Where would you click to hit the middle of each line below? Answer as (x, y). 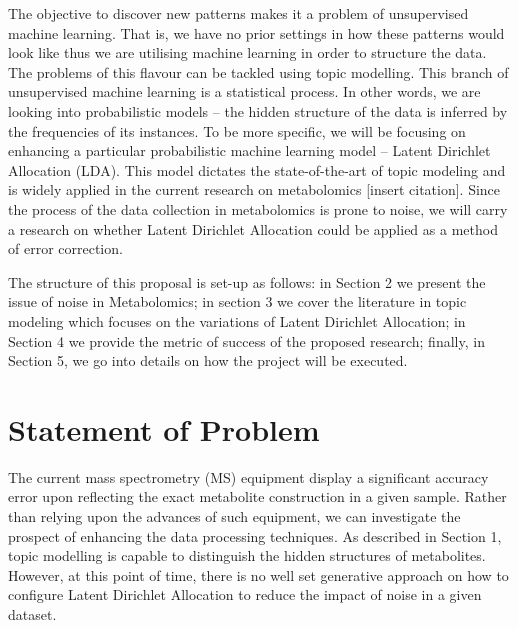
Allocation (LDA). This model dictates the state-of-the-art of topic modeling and (257, 169)
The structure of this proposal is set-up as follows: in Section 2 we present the (247, 281)
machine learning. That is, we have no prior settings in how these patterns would (256, 32)
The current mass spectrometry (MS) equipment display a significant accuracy (248, 476)
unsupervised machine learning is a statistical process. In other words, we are (244, 91)
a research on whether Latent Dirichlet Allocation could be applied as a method (253, 228)
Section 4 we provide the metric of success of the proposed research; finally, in (246, 340)
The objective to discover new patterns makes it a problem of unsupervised (238, 13)
